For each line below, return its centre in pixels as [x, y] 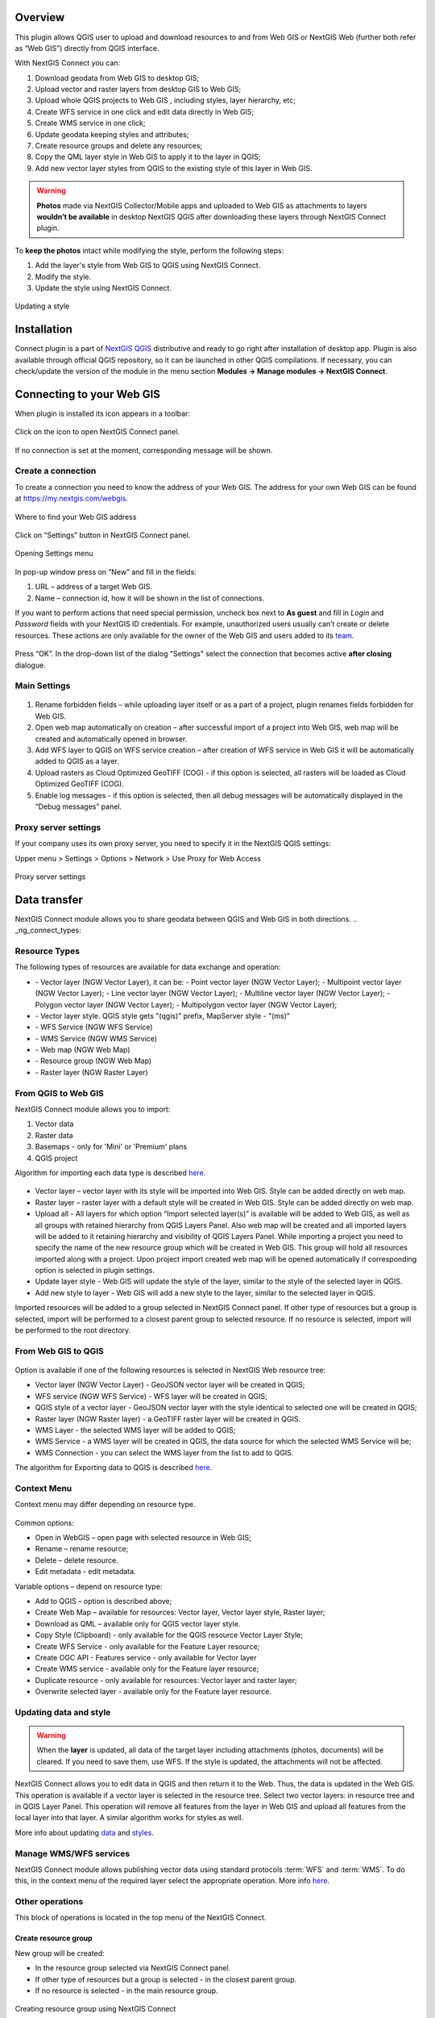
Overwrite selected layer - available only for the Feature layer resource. [153, 1692]
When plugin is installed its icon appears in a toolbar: [103, 413]
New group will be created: [60, 1953]
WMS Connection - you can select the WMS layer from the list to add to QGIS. [164, 1452]
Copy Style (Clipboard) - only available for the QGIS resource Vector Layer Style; [169, 1635]
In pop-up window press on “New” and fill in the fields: [106, 571]
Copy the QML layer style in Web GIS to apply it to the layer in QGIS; [148, 157]
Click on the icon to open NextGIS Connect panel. [97, 432]
